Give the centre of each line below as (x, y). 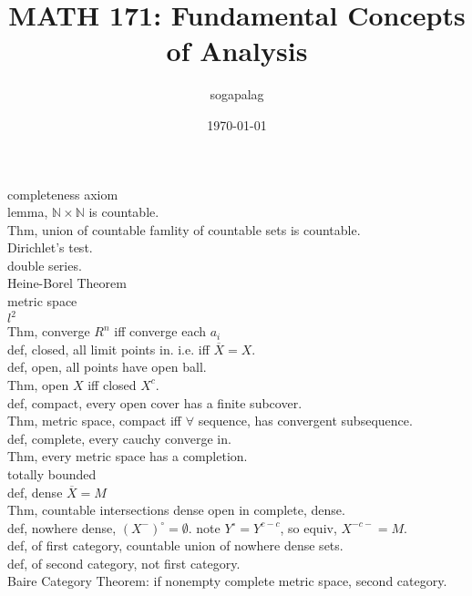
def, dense (35, 492)
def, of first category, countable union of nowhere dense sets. (175, 545)
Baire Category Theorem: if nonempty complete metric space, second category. (227, 581)
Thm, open (38, 384)
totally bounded (52, 473)
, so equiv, (308, 527)
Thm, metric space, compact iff (95, 421)
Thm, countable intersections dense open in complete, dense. (176, 510)
